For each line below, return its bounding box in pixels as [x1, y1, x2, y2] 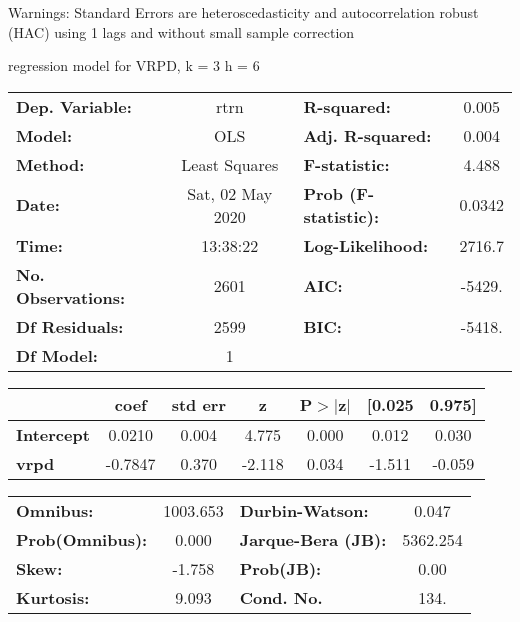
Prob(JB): [239, 556, 322, 580]
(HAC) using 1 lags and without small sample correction [8, 21, 355, 42]
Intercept [16, 422, 90, 446]
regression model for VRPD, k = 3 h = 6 [8, 55, 260, 76]
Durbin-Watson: [239, 498, 369, 522]
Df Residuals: [16, 314, 124, 338]
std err [171, 392, 226, 416]
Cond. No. [239, 585, 323, 609]
